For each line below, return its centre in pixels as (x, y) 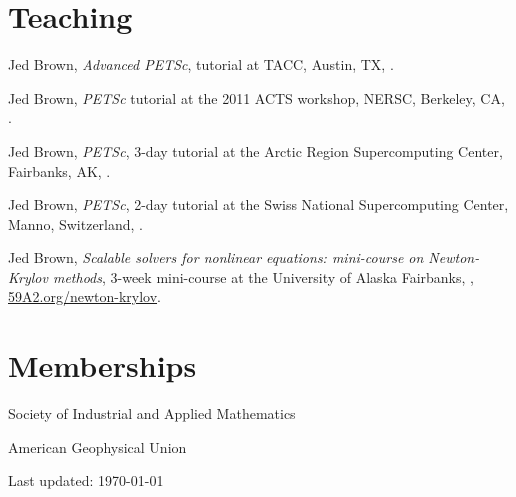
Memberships (102, 365)
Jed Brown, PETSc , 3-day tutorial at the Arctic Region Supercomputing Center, (255, 150)
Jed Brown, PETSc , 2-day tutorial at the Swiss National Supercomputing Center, (258, 204)
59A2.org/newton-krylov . (84, 296)
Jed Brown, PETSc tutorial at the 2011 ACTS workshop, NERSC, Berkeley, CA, (256, 97)
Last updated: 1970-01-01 (86, 480)
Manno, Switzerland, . (76, 223)
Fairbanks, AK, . (59, 170)
